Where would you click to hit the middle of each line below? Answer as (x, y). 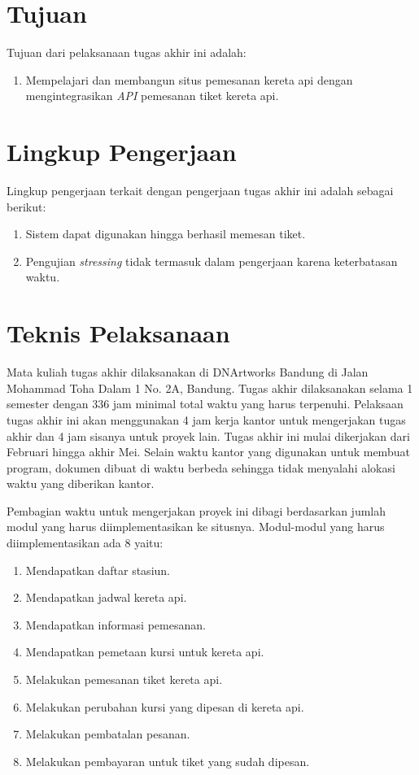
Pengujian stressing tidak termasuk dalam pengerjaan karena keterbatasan (212, 261)
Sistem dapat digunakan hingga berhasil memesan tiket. (166, 234)
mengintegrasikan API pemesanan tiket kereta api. (152, 96)
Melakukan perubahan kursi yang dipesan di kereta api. (165, 706)
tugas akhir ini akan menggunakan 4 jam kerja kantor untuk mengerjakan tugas (206, 419)
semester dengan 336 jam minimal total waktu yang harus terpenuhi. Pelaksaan (205, 404)
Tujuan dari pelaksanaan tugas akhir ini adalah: (127, 52)
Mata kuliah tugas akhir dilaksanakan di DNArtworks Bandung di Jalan (188, 372)
